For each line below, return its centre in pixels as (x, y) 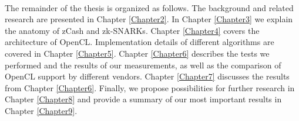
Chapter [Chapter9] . (41, 110)
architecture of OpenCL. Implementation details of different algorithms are (140, 42)
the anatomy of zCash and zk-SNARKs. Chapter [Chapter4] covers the (132, 30)
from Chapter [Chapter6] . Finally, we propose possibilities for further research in (150, 87)
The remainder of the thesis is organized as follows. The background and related (149, 7)
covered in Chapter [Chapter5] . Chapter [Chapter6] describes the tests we (137, 53)
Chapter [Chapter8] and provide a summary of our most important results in (143, 99)
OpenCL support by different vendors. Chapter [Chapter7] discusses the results (147, 76)
